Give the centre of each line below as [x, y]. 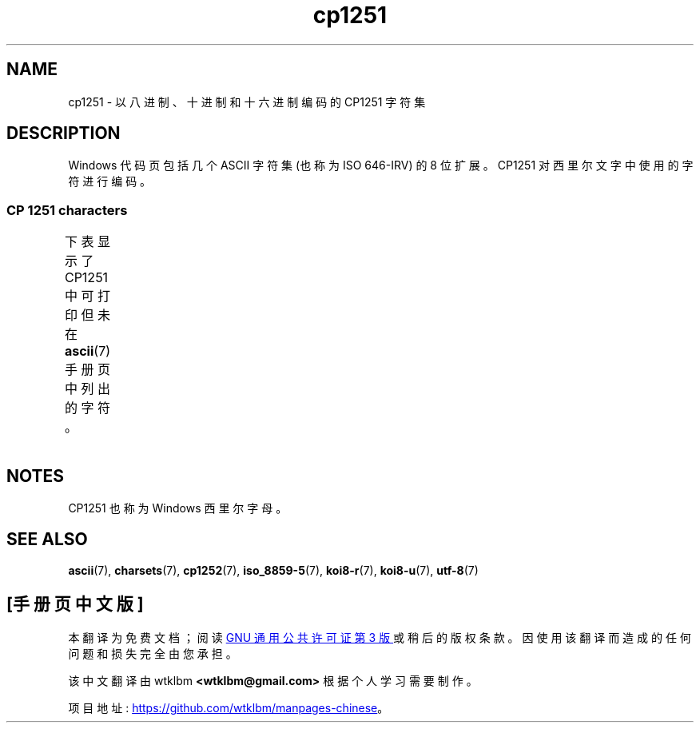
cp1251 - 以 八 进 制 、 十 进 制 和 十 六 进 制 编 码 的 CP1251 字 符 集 [247, 102]
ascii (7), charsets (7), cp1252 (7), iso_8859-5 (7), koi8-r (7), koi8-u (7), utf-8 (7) [273, 570]
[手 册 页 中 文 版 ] [75, 604]
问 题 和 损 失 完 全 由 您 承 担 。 [153, 653]
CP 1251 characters [67, 210]
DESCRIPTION [64, 133]
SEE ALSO [47, 540]
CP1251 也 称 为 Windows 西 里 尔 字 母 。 [178, 508]
